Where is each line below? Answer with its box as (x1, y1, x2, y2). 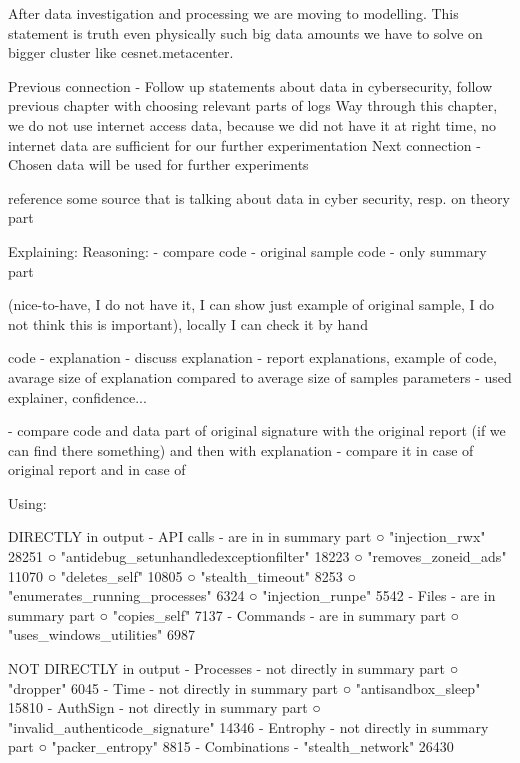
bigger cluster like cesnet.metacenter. (8, 42, 234, 63)
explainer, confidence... (8, 386, 147, 407)
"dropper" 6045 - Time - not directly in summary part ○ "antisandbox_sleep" (8, 677, 481, 698)
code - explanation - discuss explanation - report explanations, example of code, (8, 347, 497, 368)
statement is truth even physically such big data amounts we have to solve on (8, 22, 483, 43)
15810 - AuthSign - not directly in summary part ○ (8, 697, 321, 718)
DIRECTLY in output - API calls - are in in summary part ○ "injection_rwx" (8, 526, 486, 547)
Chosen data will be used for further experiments (8, 154, 309, 175)
